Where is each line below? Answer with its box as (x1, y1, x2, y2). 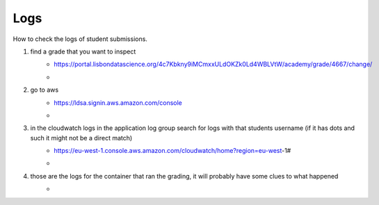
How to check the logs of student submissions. (13, 35, 147, 43)
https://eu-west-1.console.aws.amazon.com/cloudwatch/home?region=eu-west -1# (54, 147, 291, 155)
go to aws (30, 85, 59, 94)
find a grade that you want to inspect (30, 47, 136, 56)
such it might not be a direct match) (30, 133, 133, 142)
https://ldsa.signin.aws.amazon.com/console (54, 98, 182, 107)
